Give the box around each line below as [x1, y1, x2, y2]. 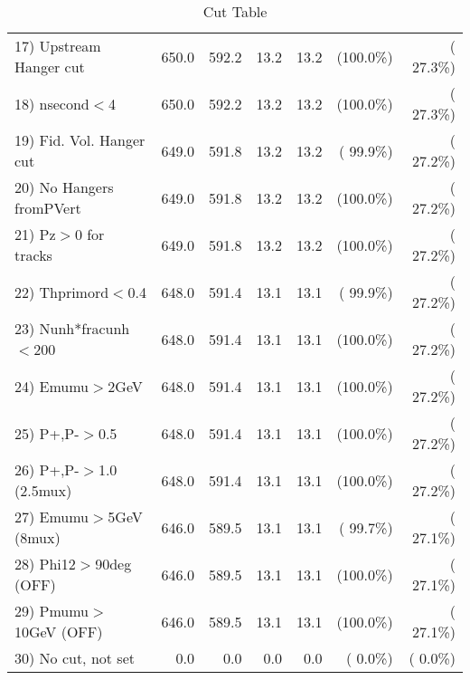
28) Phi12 [14, 553, 76, 574]
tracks [14, 244, 52, 265]
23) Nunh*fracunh [14, 318, 130, 339]
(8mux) [14, 527, 61, 548]
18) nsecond [14, 92, 89, 114]
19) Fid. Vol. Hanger [14, 129, 146, 150]
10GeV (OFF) [14, 621, 103, 642]
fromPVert [14, 197, 81, 218]
